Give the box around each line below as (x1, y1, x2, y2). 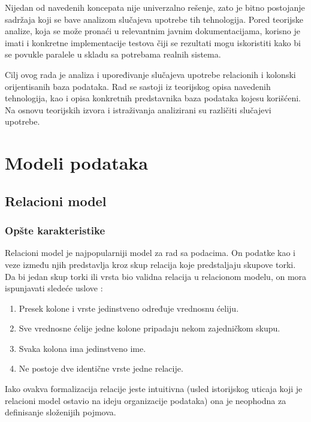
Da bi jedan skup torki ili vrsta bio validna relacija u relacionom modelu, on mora (5, 270, 307, 282)
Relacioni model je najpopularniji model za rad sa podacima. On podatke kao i (5, 246, 295, 259)
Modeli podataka (5, 150, 148, 175)
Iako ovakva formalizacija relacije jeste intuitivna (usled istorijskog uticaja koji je (5, 382, 303, 395)
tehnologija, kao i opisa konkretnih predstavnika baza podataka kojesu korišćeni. (5, 92, 301, 104)
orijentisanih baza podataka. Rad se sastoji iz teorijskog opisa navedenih (5, 80, 271, 92)
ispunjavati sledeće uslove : (5, 282, 103, 294)
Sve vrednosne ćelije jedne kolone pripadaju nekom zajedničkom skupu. (19, 322, 280, 334)
